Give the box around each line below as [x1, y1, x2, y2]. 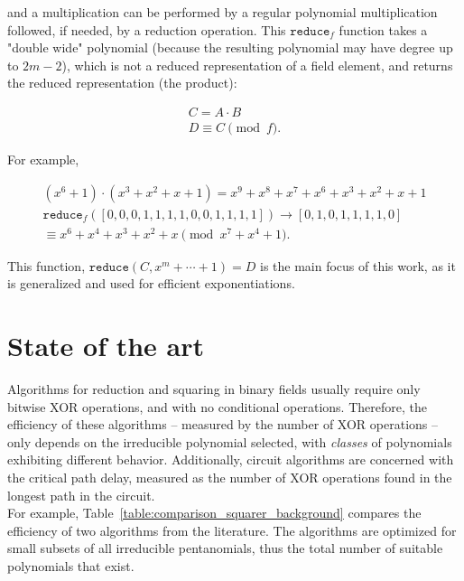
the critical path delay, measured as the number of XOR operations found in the [7, 468, 452, 487]
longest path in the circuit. [7, 485, 155, 504]
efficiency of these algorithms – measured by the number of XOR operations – [7, 415, 439, 434]
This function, [7, 256, 86, 275]
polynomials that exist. [7, 557, 135, 576]
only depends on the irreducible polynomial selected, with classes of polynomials [7, 432, 452, 451]
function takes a [339, 20, 428, 39]
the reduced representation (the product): [7, 73, 237, 92]
